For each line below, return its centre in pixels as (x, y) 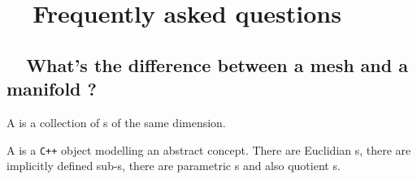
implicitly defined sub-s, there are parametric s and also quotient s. (174, 166)
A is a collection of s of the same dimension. (116, 122)
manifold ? (52, 89)
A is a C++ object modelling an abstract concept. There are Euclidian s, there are (209, 149)
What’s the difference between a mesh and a (217, 64)
